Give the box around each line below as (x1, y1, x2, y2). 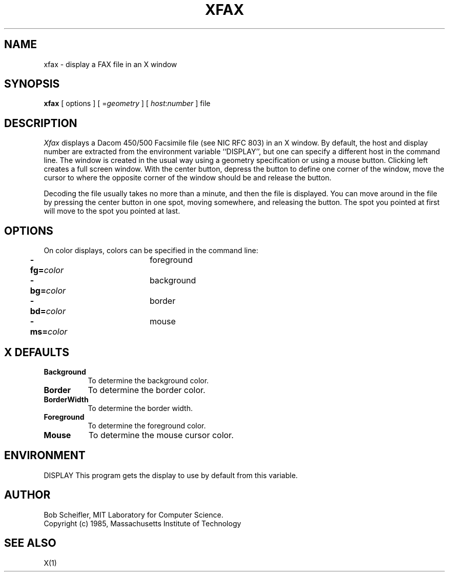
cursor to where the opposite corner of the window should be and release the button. (44, 173, 332, 182)
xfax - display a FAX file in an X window (44, 59, 177, 69)
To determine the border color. (88, 384, 206, 395)
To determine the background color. (88, 376, 209, 385)
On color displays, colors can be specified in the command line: (44, 246, 258, 255)
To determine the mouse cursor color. (88, 429, 234, 440)
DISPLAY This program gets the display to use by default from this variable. (44, 470, 298, 480)
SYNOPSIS (4, 77, 60, 91)
